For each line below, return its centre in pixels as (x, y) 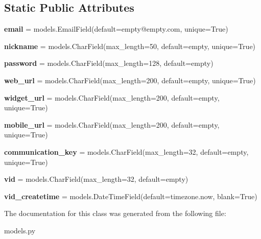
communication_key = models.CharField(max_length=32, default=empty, (126, 151)
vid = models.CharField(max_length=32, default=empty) (96, 179)
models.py (20, 230)
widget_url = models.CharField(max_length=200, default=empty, (112, 97)
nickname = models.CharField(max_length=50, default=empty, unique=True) (130, 46)
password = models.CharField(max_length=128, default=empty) (109, 63)
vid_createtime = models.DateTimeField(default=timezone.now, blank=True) (131, 196)
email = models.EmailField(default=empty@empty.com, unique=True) (116, 29)
